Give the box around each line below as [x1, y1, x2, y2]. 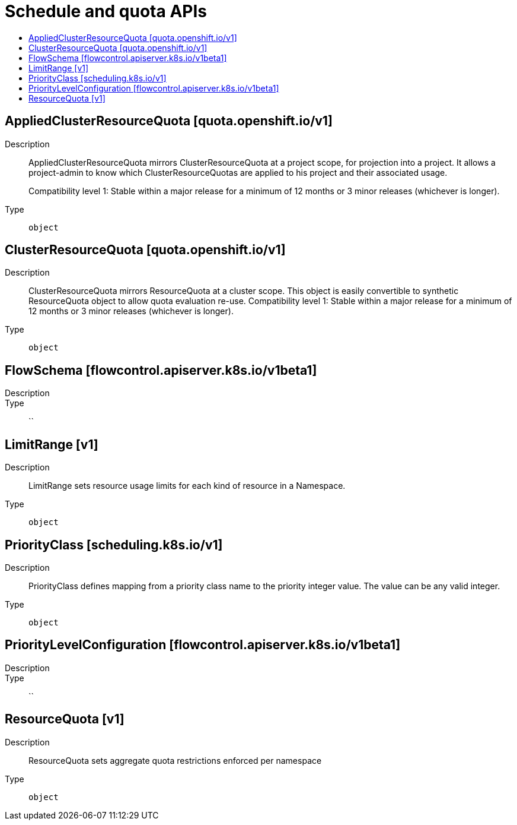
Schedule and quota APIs [5, 1, 207, 21]
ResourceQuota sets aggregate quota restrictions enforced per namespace [28, 755, 322, 766]
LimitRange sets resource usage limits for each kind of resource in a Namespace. [28, 481, 346, 491]
